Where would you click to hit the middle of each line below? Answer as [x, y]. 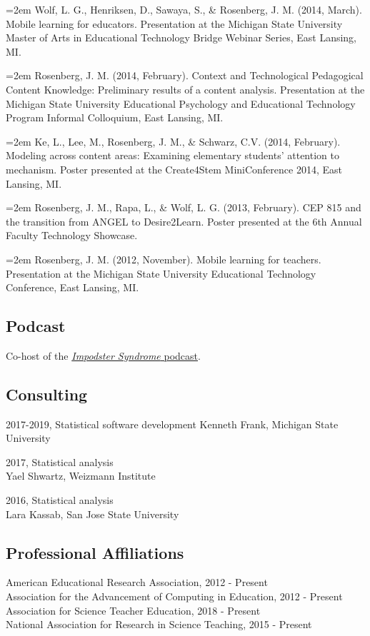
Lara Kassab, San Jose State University [92, 514]
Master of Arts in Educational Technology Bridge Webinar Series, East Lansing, [181, 37]
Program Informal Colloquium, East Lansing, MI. [115, 117]
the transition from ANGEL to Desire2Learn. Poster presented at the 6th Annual [184, 221]
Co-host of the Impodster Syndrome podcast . [103, 355]
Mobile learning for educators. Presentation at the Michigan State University [174, 23]
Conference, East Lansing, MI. [72, 287]
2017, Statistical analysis [60, 461]
